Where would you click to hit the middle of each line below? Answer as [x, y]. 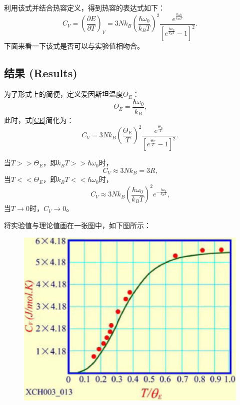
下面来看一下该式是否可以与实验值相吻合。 [74, 46]
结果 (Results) [41, 73]
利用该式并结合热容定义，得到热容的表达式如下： [84, 8]
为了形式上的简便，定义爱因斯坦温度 [63, 94]
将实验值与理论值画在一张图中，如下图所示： [77, 225]
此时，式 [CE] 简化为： [39, 120]
